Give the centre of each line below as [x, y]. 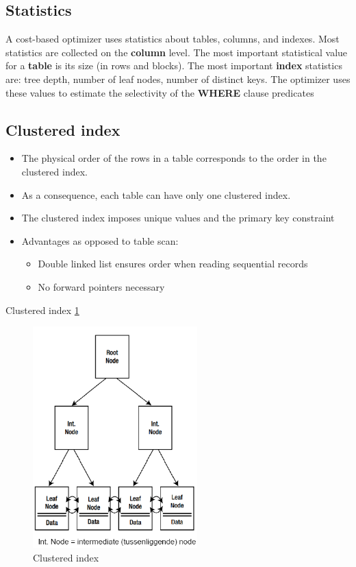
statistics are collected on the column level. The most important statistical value [177, 52]
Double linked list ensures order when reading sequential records [173, 264]
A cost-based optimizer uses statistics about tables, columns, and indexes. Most [173, 39]
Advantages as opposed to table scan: [100, 240]
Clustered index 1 [42, 310]
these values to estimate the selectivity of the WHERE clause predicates [160, 92]
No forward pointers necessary [101, 286]
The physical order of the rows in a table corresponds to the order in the [174, 158]
